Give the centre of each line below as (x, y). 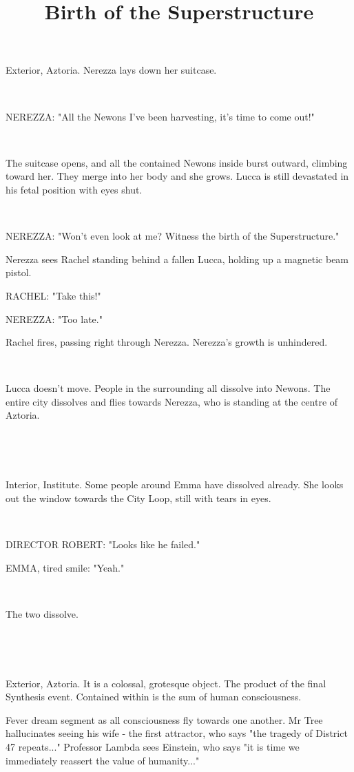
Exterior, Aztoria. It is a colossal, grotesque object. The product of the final (166, 683)
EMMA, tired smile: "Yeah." (65, 567)
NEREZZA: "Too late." (54, 319)
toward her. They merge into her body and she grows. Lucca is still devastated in (177, 176)
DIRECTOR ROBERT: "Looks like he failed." (103, 544)
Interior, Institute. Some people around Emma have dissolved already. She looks (175, 484)
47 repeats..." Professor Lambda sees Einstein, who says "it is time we (153, 746)
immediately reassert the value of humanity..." (103, 760)
